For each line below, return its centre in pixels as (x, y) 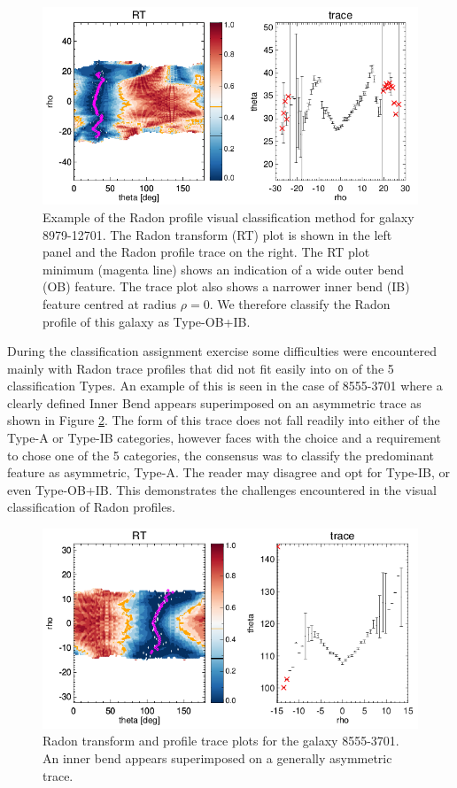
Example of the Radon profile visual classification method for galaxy (228, 216)
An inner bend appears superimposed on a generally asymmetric (217, 758)
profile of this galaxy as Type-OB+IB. (147, 321)
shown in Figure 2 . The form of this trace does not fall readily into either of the (224, 420)
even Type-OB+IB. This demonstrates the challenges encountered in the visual (222, 489)
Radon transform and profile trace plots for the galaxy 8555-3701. (221, 741)
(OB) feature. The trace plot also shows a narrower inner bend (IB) (226, 286)
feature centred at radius (110, 303)
